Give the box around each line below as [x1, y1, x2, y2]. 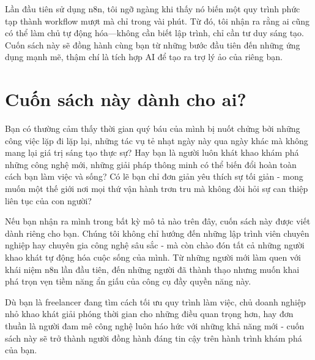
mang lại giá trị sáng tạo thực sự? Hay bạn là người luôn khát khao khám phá [5, 146, 299, 159]
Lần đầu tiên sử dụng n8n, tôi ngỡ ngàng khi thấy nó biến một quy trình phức [5, 2, 300, 15]
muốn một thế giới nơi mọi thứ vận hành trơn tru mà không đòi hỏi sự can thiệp [5, 182, 308, 195]
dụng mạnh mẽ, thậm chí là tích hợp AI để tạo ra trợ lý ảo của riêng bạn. [5, 50, 283, 63]
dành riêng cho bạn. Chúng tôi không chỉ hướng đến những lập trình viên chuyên [5, 226, 309, 239]
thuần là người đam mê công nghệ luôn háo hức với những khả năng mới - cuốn [5, 320, 305, 332]
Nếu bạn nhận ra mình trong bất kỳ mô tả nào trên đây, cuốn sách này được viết [5, 215, 311, 228]
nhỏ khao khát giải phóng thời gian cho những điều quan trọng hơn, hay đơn [5, 307, 294, 320]
